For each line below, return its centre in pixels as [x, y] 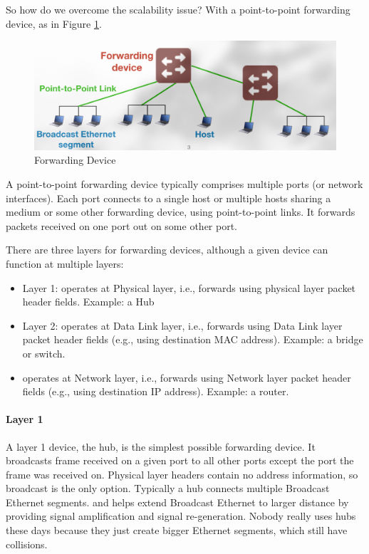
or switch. [44, 353]
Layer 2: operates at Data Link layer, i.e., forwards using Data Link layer [182, 325]
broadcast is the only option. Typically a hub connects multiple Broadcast [168, 488]
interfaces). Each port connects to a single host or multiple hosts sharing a [168, 198]
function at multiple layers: [65, 263]
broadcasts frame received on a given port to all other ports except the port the [180, 460]
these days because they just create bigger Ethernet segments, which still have [177, 530]
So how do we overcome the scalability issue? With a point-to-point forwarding [178, 9]
